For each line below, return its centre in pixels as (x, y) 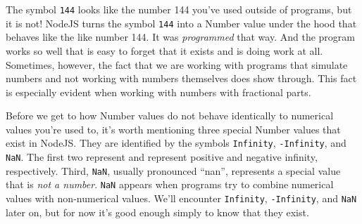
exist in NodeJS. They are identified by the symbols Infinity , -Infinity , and (176, 143)
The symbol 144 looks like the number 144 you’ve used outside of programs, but (179, 9)
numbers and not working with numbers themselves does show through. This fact (181, 78)
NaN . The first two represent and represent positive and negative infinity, (162, 157)
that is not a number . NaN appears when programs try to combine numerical (170, 184)
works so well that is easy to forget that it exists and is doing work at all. (164, 50)
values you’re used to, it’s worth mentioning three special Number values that (173, 129)
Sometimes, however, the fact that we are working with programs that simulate (177, 64)
